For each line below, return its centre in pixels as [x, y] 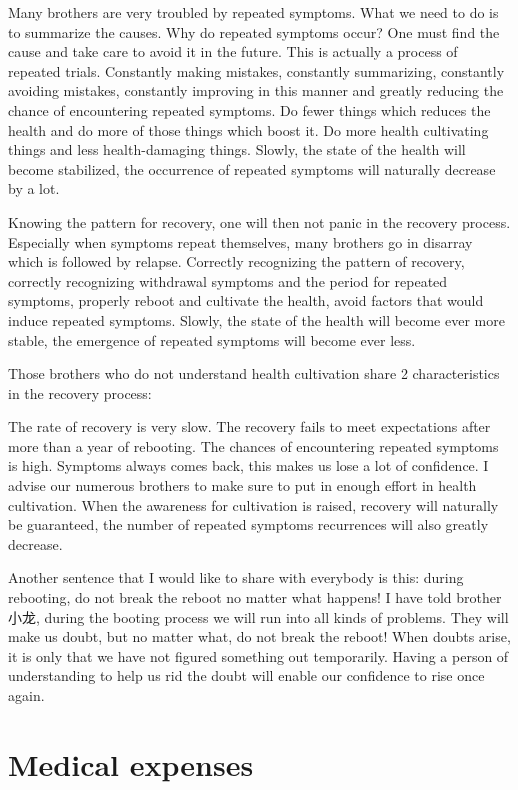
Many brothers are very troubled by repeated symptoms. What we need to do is [253, 12]
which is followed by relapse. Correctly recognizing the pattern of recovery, [236, 261]
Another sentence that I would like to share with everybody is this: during [236, 577]
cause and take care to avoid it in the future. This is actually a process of [233, 51]
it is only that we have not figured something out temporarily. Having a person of [258, 655]
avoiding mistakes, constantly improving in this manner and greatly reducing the [256, 90]
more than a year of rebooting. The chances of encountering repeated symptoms [253, 445]
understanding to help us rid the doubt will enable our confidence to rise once [246, 675]
